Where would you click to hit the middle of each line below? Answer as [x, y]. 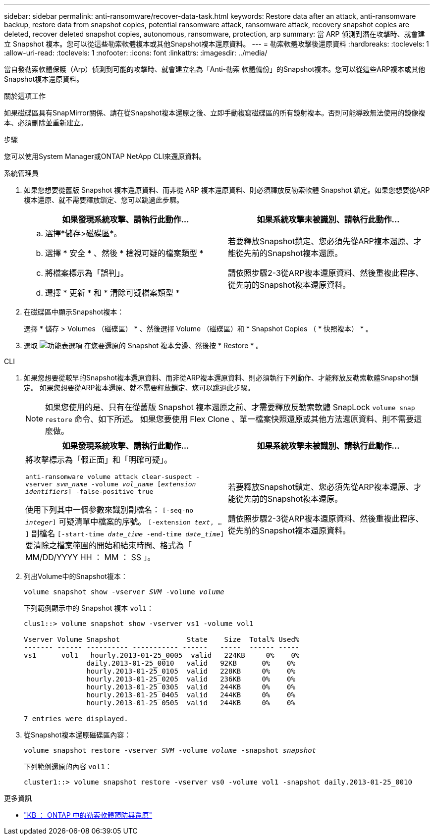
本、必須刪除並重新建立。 [46, 123]
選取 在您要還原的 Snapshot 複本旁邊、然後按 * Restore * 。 [143, 345]
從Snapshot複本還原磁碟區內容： [78, 735]
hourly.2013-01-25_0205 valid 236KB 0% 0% [191, 679]
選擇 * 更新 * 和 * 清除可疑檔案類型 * [112, 293]
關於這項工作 [25, 96]
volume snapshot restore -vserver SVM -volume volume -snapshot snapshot [170, 750]
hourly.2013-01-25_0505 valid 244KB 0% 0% [191, 703]
